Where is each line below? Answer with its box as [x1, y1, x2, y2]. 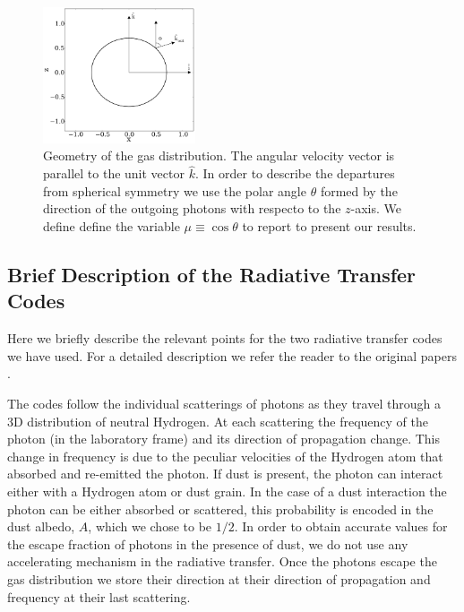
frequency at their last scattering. [7, 587, 191, 606]
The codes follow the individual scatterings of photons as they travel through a [7, 394, 441, 413]
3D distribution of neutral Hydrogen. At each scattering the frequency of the [7, 411, 428, 430]
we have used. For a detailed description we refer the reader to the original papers [7, 346, 457, 365]
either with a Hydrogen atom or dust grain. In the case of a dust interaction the [7, 481, 447, 500]
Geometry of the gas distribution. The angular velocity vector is [43, 146, 395, 165]
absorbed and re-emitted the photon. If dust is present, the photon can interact [7, 464, 443, 483]
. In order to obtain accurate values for [234, 517, 448, 536]
